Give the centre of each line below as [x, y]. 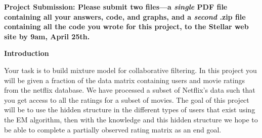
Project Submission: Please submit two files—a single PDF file [116, 7]
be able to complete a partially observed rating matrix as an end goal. [113, 129]
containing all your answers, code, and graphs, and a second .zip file [125, 16]
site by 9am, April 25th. [47, 36]
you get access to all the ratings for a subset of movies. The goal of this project [127, 99]
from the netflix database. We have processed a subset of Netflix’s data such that [130, 90]
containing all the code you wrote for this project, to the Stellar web [126, 26]
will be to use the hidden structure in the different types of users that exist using [130, 110]
